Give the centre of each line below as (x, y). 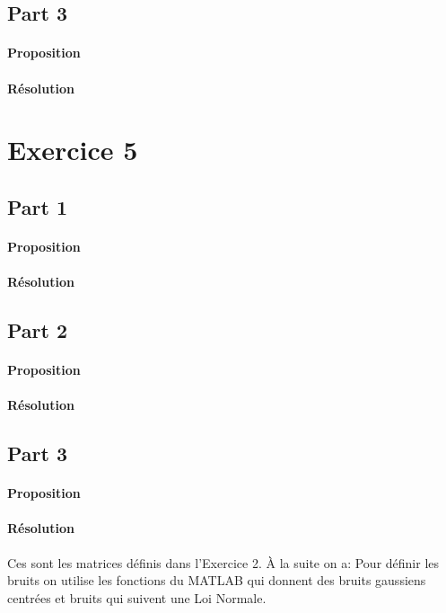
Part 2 (38, 330)
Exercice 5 (73, 150)
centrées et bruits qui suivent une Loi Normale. (137, 597)
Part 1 (38, 206)
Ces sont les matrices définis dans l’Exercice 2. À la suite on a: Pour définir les (223, 562)
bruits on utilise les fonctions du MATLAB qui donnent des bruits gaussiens (217, 580)
